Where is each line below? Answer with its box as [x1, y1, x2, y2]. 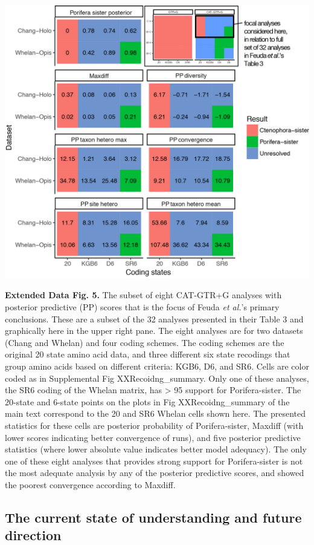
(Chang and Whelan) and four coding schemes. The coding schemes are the [5, 336, 284, 348]
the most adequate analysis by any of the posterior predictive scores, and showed [5, 466, 304, 479]
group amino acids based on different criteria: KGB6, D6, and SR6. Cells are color [5, 359, 309, 372]
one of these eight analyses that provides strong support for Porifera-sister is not [5, 454, 303, 467]
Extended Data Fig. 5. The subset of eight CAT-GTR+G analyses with [5, 289, 282, 301]
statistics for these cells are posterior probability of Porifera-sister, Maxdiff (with [5, 419, 304, 431]
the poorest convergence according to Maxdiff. [5, 478, 176, 491]
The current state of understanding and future [5, 507, 302, 526]
